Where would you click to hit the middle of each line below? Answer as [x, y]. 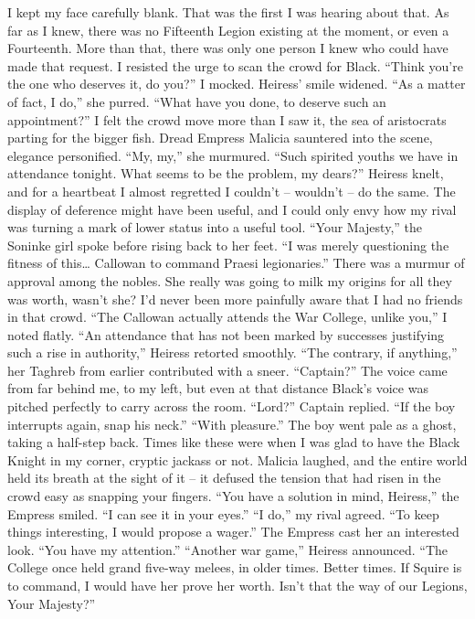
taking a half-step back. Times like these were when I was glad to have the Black [234, 442]
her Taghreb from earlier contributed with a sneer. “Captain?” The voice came [227, 370]
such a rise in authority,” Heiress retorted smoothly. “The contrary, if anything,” [232, 352]
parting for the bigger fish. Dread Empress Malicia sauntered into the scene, [220, 138]
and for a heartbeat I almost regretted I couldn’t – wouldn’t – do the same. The [232, 191]
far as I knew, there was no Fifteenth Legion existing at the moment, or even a [228, 30]
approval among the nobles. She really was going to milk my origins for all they [230, 280]
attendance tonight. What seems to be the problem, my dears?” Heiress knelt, [226, 173]
